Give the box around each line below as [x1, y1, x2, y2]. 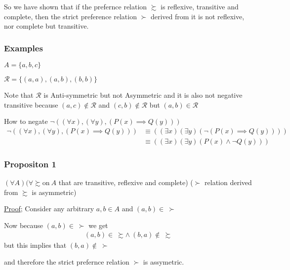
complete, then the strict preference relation [4, 11, 137, 21]
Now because [4, 220, 43, 230]
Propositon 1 [4, 157, 56, 170]
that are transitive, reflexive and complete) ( [58, 177, 193, 188]
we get [88, 220, 108, 230]
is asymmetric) [32, 187, 77, 197]
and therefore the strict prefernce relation [4, 257, 129, 267]
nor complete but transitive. [4, 21, 89, 31]
